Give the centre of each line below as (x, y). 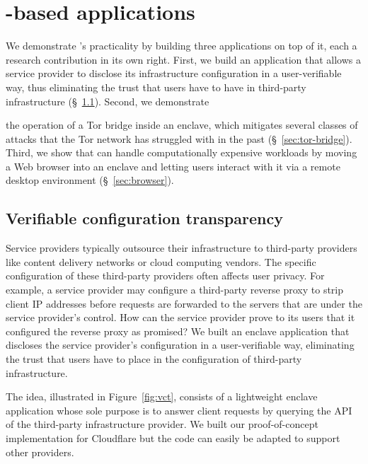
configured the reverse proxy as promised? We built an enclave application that (178, 331)
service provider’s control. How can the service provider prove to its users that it (180, 317)
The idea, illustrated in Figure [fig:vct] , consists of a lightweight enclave (162, 396)
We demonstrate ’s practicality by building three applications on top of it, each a (182, 46)
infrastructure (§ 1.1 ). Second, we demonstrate (108, 101)
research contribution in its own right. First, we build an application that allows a (184, 59)
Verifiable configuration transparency (144, 218)
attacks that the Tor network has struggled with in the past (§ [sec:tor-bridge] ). (179, 138)
